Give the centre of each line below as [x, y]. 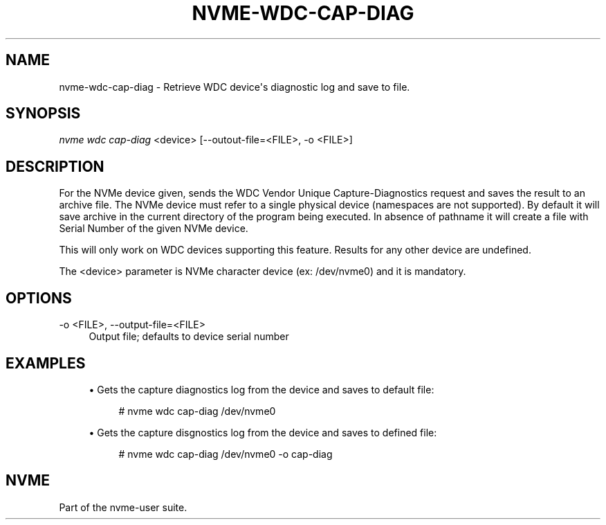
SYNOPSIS [43, 114]
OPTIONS [39, 298]
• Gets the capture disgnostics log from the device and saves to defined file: [263, 432]
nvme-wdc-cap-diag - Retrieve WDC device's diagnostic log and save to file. [235, 87]
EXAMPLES [46, 363]
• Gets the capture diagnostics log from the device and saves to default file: [261, 389]
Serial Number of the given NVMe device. [154, 229]
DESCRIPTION [55, 166]
